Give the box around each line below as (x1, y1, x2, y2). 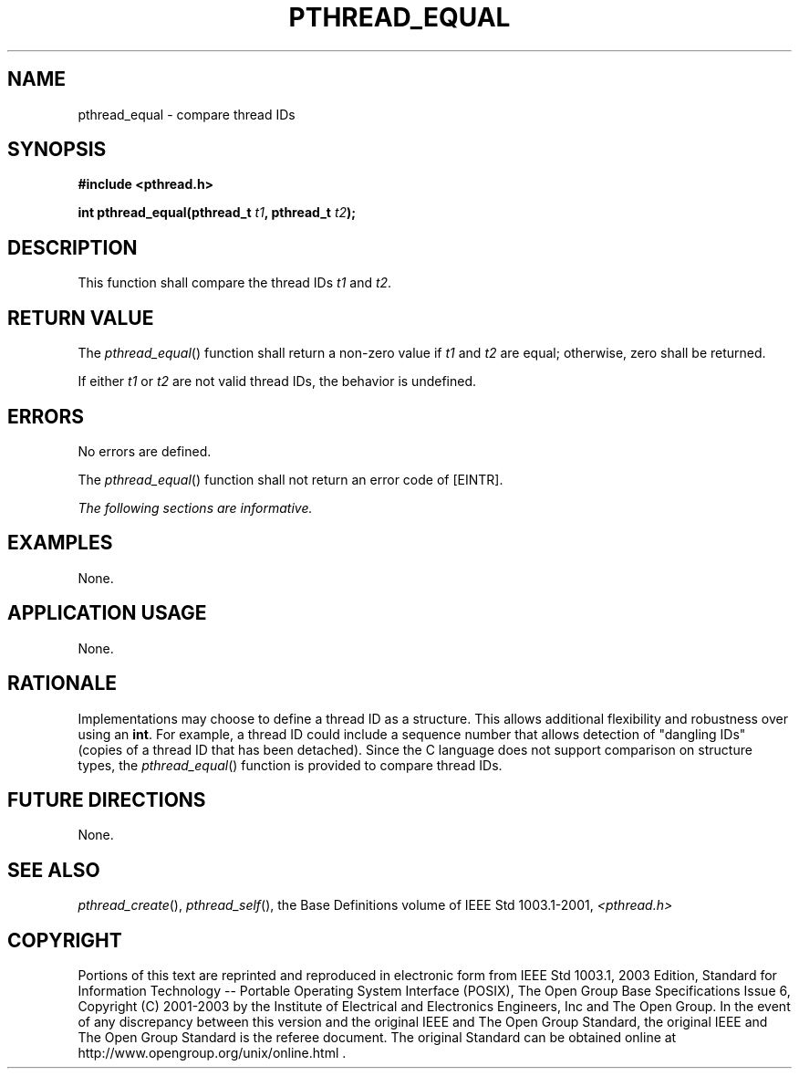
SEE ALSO (7, 858, 100, 882)
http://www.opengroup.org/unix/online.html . (78, 1045, 347, 1061)
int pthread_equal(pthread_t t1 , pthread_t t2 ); (78, 204, 357, 221)
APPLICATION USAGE (7, 601, 207, 625)
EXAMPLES (7, 531, 113, 555)
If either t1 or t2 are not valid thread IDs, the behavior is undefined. (78, 373, 477, 390)
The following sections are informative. (78, 499, 313, 516)
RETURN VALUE (7, 306, 154, 329)
